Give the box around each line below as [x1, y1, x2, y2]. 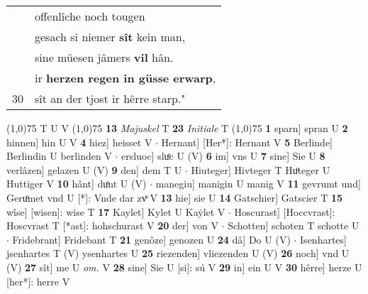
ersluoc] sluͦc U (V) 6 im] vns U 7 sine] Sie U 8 [121, 148, 325, 163]
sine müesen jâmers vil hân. [35, 49, 174, 65]
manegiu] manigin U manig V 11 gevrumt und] [155, 176, 361, 191]
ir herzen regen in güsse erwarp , [35, 70, 216, 86]
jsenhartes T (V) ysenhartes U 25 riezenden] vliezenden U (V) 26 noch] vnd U [6, 246, 350, 261]
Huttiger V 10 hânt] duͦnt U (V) [6, 176, 147, 191]
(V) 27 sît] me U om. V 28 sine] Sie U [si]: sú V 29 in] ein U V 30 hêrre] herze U [6, 259, 362, 274]
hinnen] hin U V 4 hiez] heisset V [6, 134, 152, 149]
